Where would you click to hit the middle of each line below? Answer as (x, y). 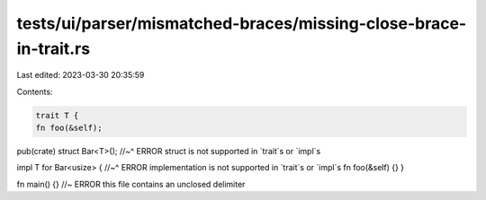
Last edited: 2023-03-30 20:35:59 (81, 75)
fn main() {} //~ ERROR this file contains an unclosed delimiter (131, 184)
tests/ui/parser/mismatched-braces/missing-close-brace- (242, 23)
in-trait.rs (53, 48)
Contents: (35, 91)
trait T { (57, 115)
